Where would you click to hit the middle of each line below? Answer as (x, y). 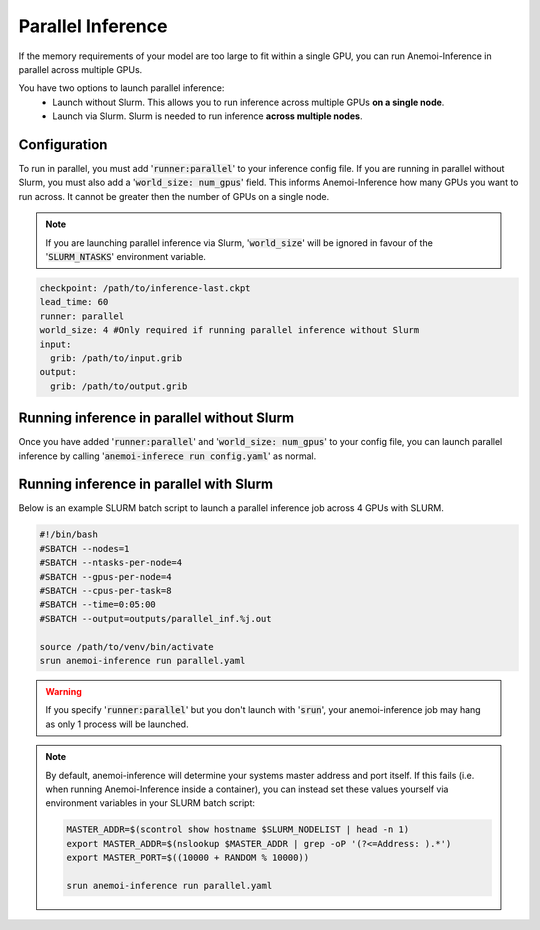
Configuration (63, 144)
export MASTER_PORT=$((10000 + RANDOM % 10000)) (188, 858)
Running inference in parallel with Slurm (146, 484)
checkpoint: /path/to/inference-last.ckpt (145, 288)
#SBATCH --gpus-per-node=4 (105, 576)
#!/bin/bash (69, 534)
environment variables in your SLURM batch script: (150, 803)
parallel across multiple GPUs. (80, 69)
